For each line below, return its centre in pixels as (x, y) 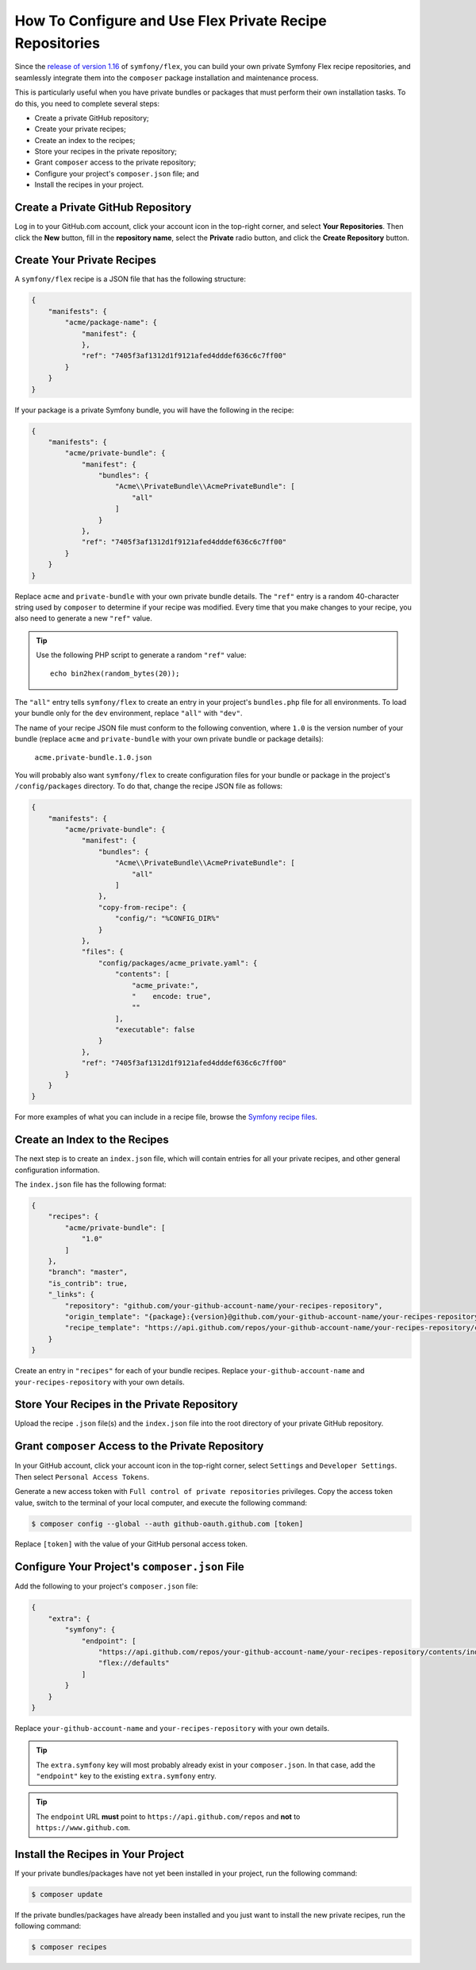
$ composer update (67, 1895)
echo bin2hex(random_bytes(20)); (115, 673)
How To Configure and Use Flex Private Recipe (171, 21)
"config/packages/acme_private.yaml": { (178, 963)
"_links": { (71, 1295)
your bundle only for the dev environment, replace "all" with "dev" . (129, 713)
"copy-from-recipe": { (142, 907)
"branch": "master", (88, 1272)
